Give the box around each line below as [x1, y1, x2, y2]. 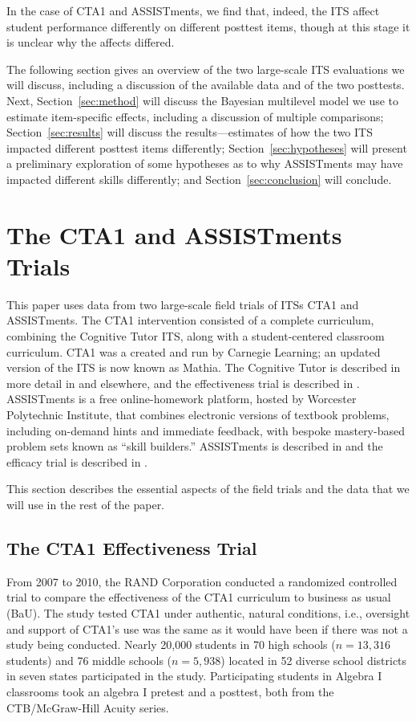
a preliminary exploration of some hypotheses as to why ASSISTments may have [6, 155, 403, 172]
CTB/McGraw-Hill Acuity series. [6, 699, 169, 716]
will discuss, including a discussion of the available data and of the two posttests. [6, 76, 405, 93]
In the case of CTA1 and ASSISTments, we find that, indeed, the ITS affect [6, 2, 380, 18]
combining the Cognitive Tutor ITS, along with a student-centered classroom [6, 328, 385, 345]
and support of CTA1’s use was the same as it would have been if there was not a [6, 620, 408, 637]
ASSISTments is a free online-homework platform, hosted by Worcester [6, 390, 357, 407]
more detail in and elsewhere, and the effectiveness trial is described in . [6, 374, 360, 391]
